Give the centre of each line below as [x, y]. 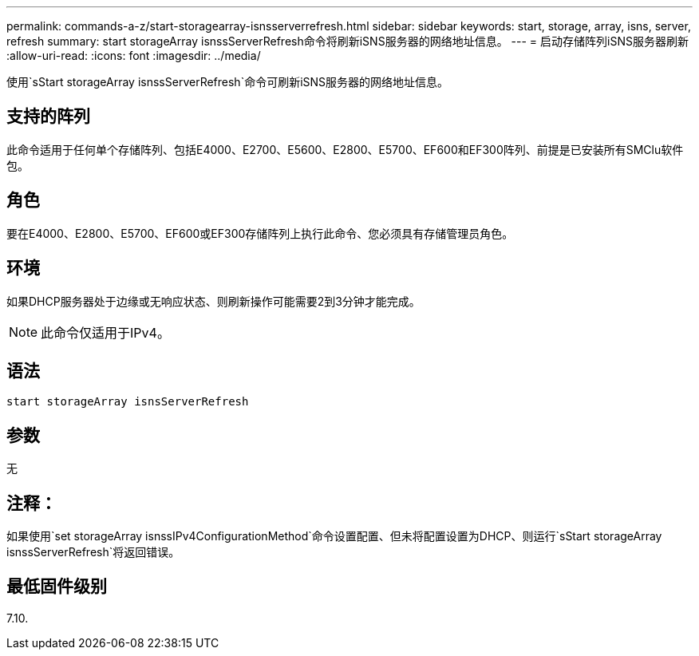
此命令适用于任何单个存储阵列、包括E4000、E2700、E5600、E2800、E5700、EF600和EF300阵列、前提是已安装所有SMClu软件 [345, 149]
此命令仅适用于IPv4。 [105, 332]
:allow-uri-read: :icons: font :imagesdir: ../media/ [134, 55]
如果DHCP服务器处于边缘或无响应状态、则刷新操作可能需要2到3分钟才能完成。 [213, 301]
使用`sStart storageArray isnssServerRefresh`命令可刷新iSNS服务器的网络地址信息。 [228, 82]
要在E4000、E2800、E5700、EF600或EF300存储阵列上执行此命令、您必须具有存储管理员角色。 [260, 233]
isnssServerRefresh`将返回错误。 [93, 552]
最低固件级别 [57, 587]
